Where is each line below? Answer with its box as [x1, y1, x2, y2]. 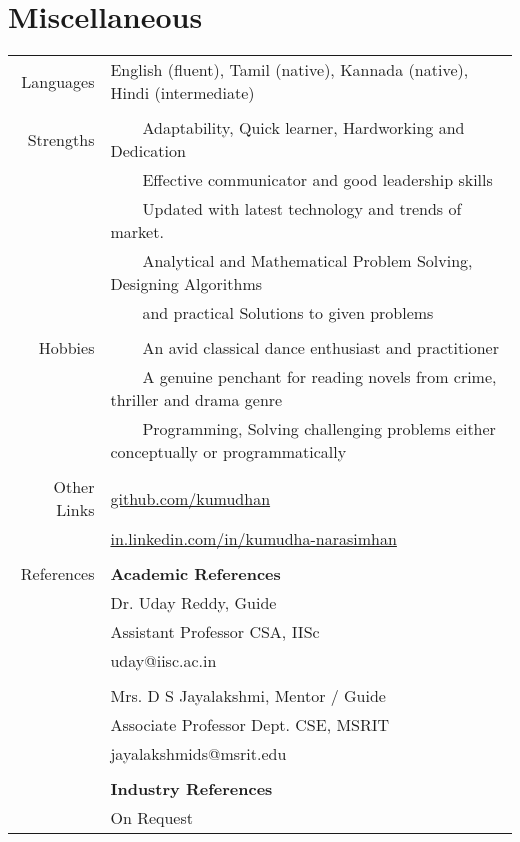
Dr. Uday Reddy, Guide [110, 591, 277, 615]
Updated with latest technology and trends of [142, 197, 462, 221]
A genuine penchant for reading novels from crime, [142, 365, 497, 389]
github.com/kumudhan [110, 486, 271, 510]
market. [110, 220, 164, 244]
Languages [21, 69, 95, 93]
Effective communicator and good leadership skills [142, 168, 493, 192]
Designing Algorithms [110, 272, 263, 296]
